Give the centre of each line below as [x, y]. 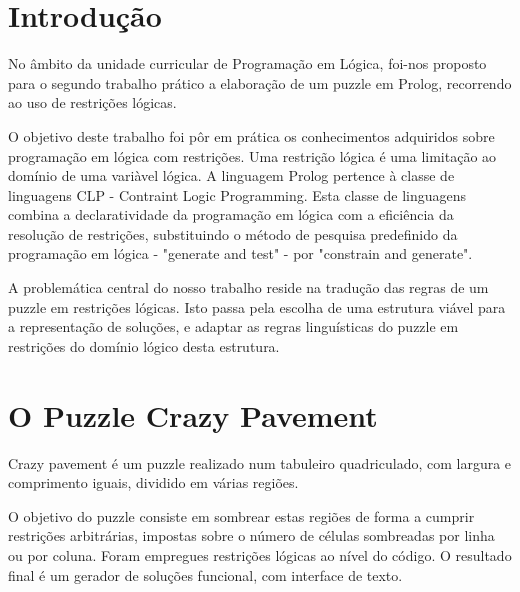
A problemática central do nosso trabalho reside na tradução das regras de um [248, 287]
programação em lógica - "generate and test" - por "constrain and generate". [240, 253]
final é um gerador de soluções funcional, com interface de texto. [205, 574]
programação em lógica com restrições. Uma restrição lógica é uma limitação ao [252, 155]
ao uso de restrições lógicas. [92, 102]
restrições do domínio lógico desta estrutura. [144, 345]
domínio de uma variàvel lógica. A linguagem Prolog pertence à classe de [231, 175]
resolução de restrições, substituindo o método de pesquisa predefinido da [233, 233]
